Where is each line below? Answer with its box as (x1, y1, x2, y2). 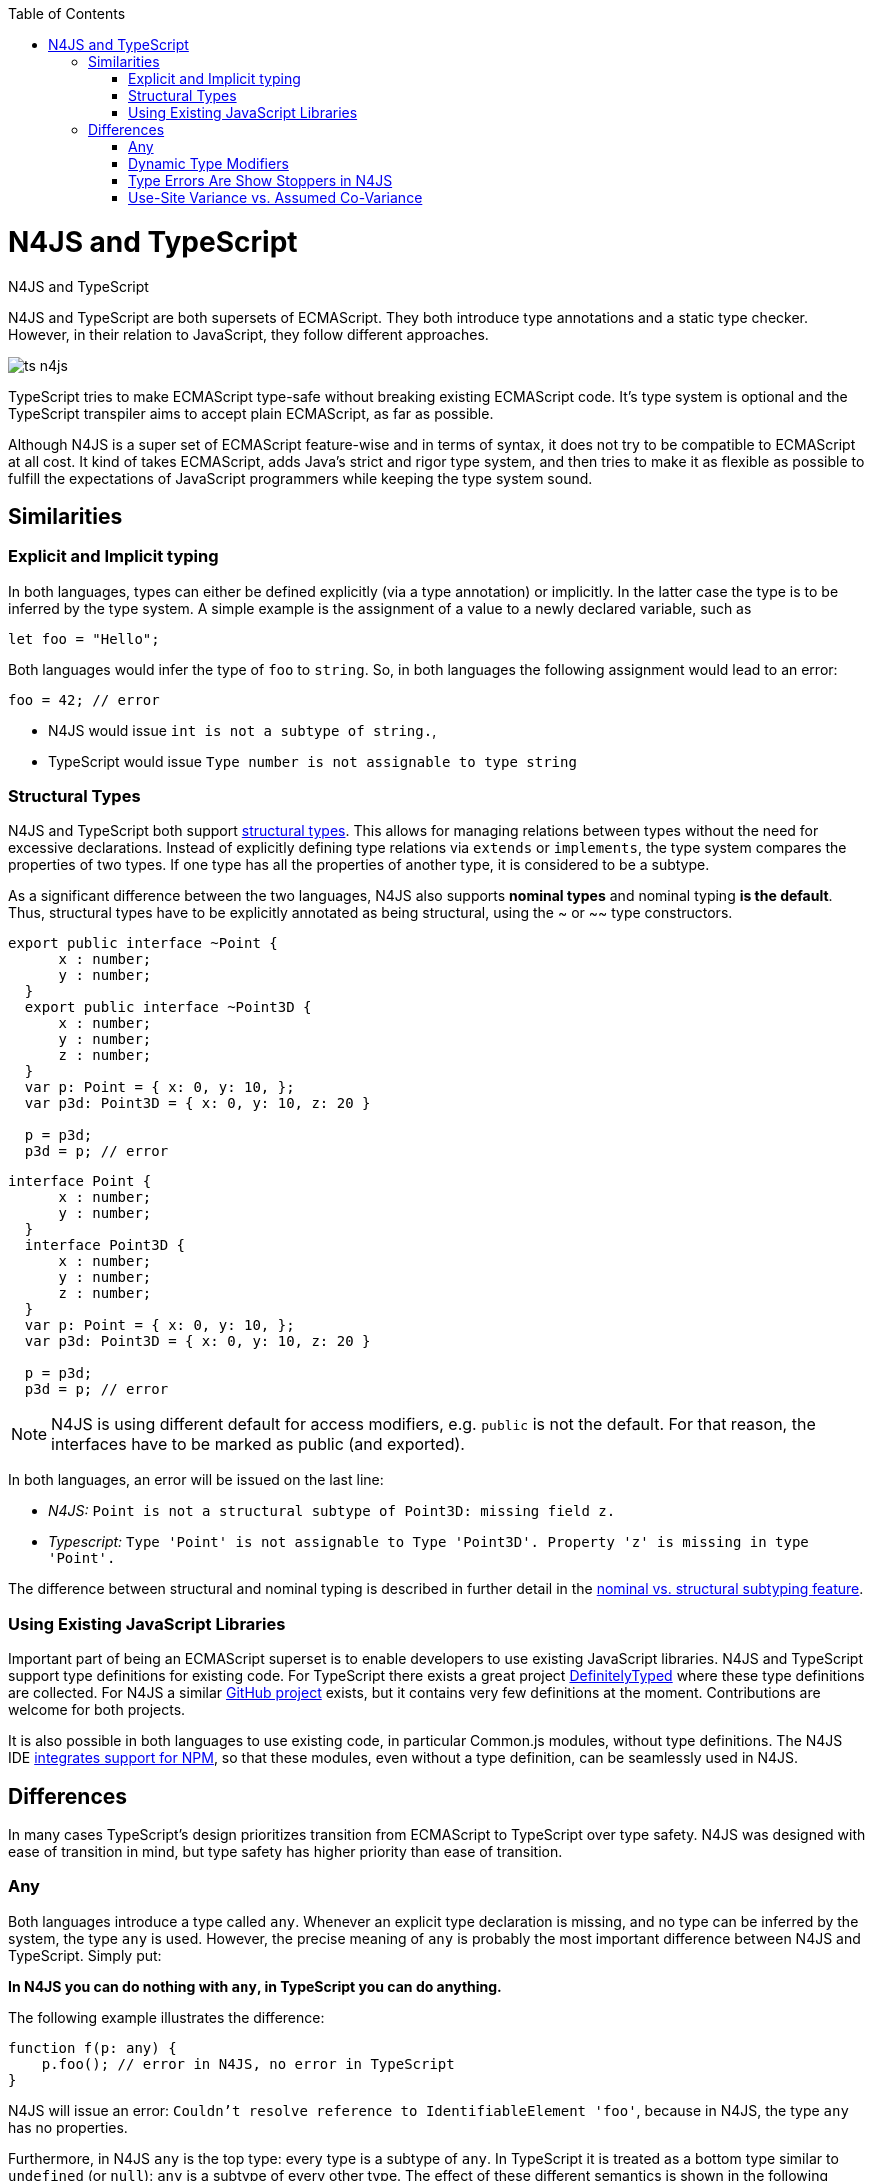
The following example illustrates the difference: (8, 2008, 325, 2026)
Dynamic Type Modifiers (128, 155, 289, 172)
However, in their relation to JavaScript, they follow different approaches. (8, 325, 489, 343)
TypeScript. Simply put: (8, 1946, 162, 1964)
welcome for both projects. (8, 1701, 186, 1719)
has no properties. (8, 2118, 128, 2136)
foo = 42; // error (8, 691, 160, 708)
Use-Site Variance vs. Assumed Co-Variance (128, 189, 423, 206)
